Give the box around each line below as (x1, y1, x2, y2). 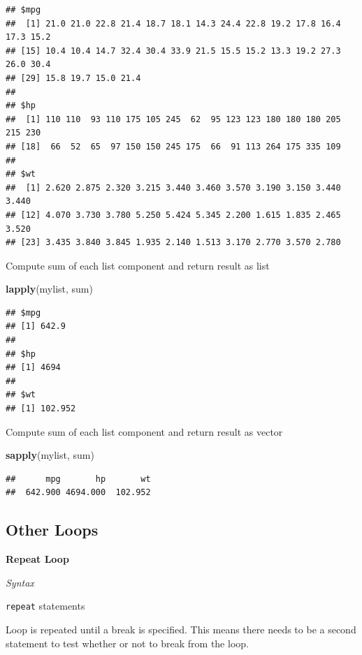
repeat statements (6, 598, 85, 613)
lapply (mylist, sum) (6, 281, 93, 296)
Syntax (6, 575, 34, 589)
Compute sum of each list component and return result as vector (6, 424, 283, 439)
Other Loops (6, 519, 99, 540)
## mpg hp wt (6, 473, 151, 484)
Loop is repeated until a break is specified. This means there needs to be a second (6, 622, 356, 637)
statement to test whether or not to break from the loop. (6, 635, 249, 650)
